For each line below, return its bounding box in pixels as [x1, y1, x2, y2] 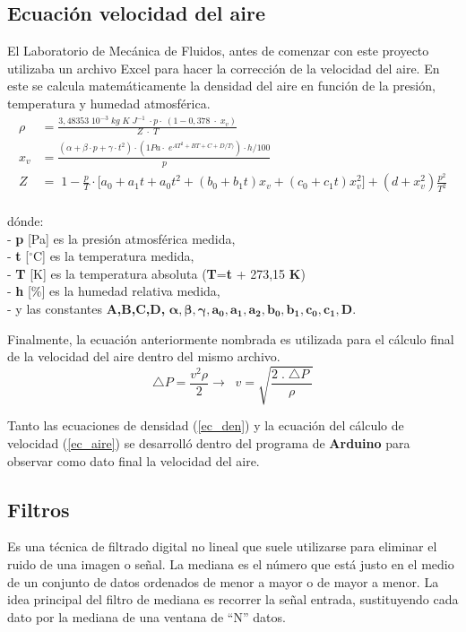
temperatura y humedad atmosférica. [7, 93, 211, 112]
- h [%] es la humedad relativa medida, [7, 281, 220, 300]
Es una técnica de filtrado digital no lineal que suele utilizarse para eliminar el [7, 537, 437, 556]
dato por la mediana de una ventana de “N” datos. [7, 607, 286, 626]
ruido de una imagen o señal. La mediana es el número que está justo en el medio [7, 554, 454, 573]
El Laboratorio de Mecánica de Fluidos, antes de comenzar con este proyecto [7, 41, 429, 60]
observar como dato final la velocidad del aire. [7, 451, 260, 470]
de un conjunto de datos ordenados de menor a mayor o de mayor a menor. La [7, 572, 439, 591]
